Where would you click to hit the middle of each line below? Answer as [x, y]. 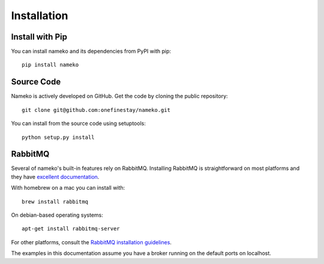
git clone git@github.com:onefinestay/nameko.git [96, 110]
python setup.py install [58, 137]
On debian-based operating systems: [57, 215]
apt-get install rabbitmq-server [71, 229]
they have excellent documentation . [55, 177]
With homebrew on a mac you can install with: [68, 188]
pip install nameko [50, 65]
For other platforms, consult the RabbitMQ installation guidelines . [91, 242]
